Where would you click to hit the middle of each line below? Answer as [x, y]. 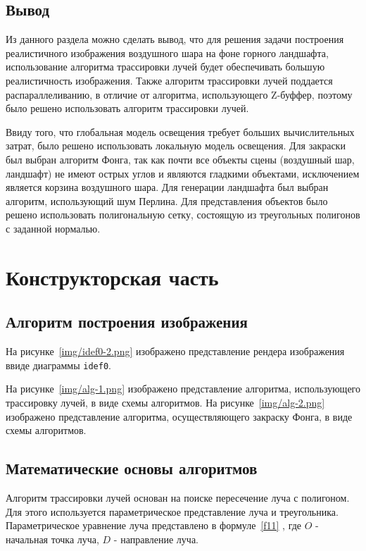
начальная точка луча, [52, 539]
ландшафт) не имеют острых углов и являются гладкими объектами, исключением [183, 173]
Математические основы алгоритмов [132, 468]
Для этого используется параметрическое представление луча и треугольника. [172, 511]
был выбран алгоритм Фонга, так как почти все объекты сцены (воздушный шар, [180, 159]
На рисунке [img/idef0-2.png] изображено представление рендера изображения [175, 351]
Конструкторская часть [112, 277]
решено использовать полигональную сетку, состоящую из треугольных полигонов [183, 215]
